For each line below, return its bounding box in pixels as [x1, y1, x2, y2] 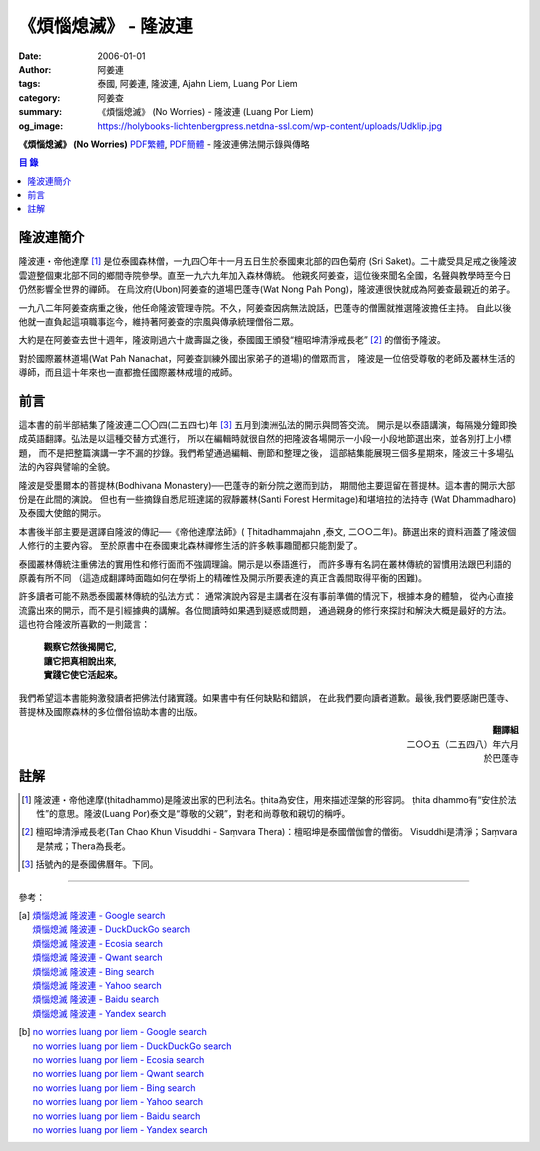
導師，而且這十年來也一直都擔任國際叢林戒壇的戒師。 [18, 366, 238, 379]
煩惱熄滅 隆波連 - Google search [32, 910, 166, 922]
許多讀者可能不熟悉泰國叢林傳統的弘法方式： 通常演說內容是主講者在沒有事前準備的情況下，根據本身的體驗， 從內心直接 [18, 590, 514, 602]
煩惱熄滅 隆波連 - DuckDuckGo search [32, 923, 191, 935]
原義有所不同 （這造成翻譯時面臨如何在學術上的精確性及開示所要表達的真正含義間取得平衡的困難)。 [18, 571, 428, 584]
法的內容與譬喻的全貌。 [18, 461, 115, 473]
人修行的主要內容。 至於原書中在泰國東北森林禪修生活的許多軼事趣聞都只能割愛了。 [18, 540, 363, 552]
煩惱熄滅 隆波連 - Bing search [32, 965, 155, 977]
